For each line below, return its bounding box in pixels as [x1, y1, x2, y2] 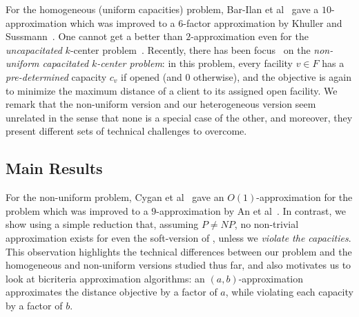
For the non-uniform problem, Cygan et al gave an [6, 190, 224, 204]
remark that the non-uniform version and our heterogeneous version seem [6, 97, 316, 111]
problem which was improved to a [6, 203, 148, 218]
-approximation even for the [191, 29, 309, 44]
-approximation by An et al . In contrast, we [156, 203, 347, 218]
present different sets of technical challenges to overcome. [6, 124, 247, 138]
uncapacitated [6, 42, 62, 57]
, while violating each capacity [225, 285, 353, 299]
